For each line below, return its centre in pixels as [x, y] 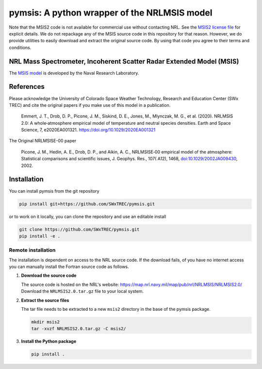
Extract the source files [45, 300]
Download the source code [49, 276]
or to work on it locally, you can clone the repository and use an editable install [88, 217]
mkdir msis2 [46, 322]
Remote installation [32, 250]
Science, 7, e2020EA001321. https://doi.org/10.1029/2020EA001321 [88, 130]
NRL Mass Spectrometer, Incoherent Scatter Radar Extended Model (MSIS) [124, 61]
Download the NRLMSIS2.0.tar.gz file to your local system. [82, 291]
